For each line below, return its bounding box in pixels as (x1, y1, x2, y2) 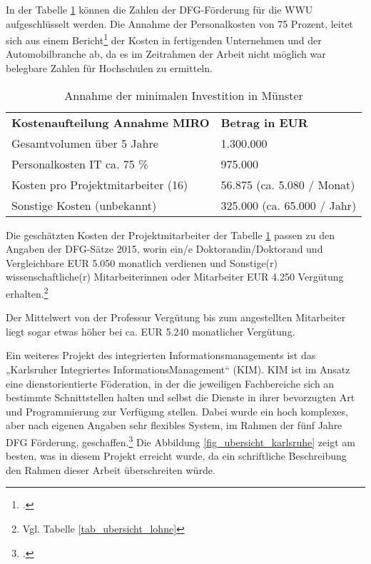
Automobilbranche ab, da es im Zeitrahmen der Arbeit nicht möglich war (6, 46, 326, 61)
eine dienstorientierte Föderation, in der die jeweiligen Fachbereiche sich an (6, 376, 335, 391)
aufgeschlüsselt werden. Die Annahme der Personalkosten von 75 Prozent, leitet (6, 16, 353, 31)
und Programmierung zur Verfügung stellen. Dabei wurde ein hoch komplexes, (6, 403, 348, 418)
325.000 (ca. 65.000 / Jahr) (220, 196, 357, 213)
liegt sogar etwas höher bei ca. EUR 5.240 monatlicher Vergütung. (6, 323, 295, 338)
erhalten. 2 (6, 284, 49, 301)
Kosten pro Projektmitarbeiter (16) (11, 176, 188, 193)
